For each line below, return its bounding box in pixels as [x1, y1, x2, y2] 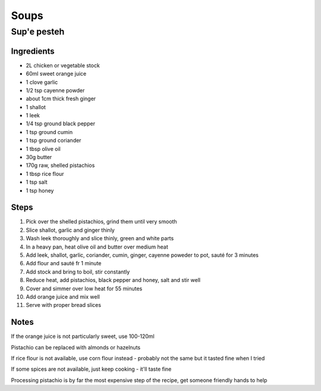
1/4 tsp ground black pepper [26, 120, 95, 128]
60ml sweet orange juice [26, 70, 87, 77]
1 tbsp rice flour [26, 170, 65, 177]
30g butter [26, 154, 52, 161]
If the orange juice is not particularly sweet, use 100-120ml [11, 333, 155, 340]
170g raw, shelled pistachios [26, 162, 95, 169]
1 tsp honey [26, 187, 54, 194]
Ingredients [11, 46, 55, 56]
